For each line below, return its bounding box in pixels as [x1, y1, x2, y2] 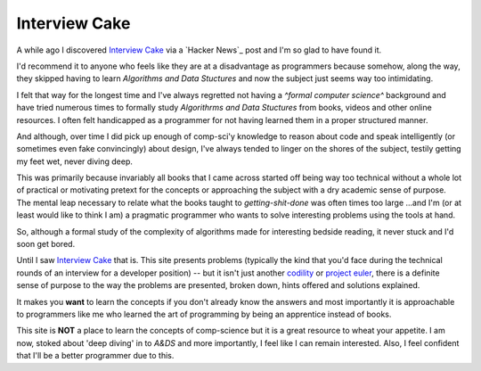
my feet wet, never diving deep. [16, 156, 134, 167]
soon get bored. [16, 239, 76, 250]
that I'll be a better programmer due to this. [16, 350, 175, 361]
